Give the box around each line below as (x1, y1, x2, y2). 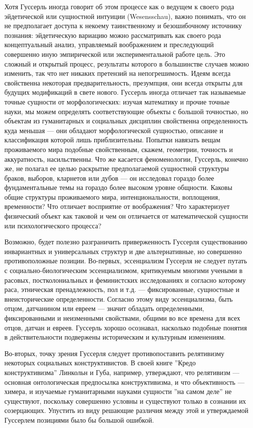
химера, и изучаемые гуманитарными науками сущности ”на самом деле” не (4, 386, 232, 396)
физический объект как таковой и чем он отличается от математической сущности (4, 211, 248, 221)
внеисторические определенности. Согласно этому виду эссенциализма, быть (4, 293, 233, 304)
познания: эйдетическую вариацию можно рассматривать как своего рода (4, 30, 221, 40)
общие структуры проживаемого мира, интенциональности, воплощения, (4, 191, 220, 202)
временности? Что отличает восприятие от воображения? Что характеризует (4, 201, 230, 211)
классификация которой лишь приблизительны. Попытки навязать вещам (4, 135, 220, 145)
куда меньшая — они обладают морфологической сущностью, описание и (4, 125, 223, 135)
